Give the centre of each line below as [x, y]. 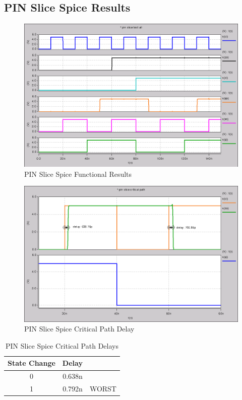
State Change [32, 363]
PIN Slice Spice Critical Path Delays [62, 345]
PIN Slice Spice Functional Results [78, 174]
